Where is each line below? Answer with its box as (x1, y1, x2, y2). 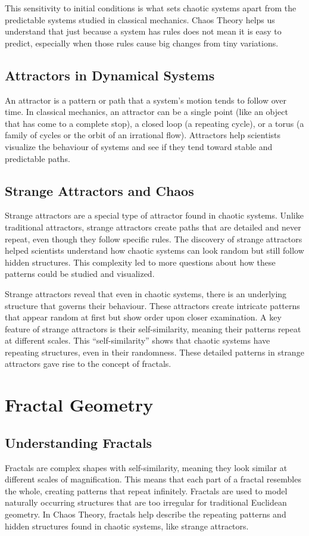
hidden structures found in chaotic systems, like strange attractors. (5, 519, 249, 532)
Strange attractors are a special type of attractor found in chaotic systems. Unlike (5, 209, 304, 222)
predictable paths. (5, 152, 70, 164)
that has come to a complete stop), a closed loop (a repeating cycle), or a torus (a (5, 117, 304, 129)
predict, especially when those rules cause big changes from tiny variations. (5, 36, 279, 49)
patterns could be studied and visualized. (5, 267, 155, 280)
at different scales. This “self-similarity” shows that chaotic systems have (5, 334, 270, 347)
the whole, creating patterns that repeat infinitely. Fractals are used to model (5, 484, 288, 497)
